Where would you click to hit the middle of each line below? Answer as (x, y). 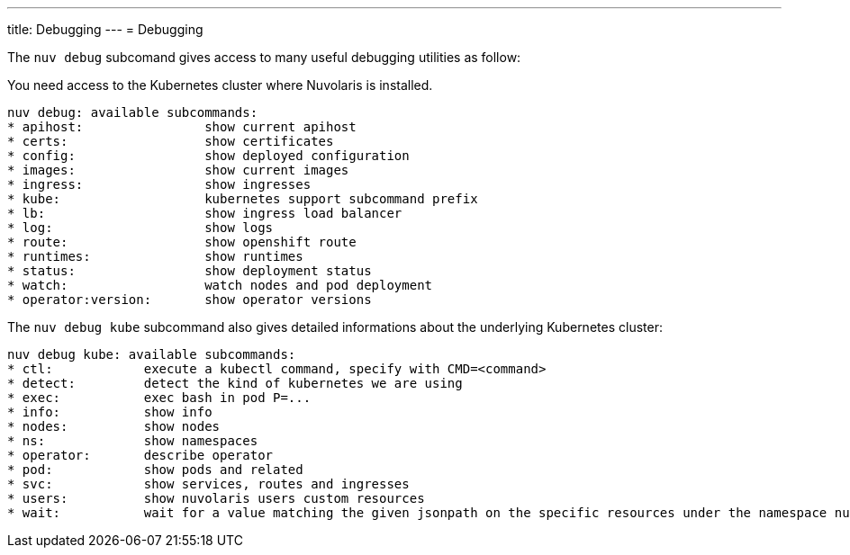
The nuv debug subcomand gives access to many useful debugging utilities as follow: (264, 57)
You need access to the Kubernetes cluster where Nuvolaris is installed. (220, 85)
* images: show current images (178, 170)
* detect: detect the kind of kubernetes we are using (235, 383)
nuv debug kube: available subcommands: (152, 354)
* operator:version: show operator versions (190, 300)
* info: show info (110, 412)
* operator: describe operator (140, 455)
